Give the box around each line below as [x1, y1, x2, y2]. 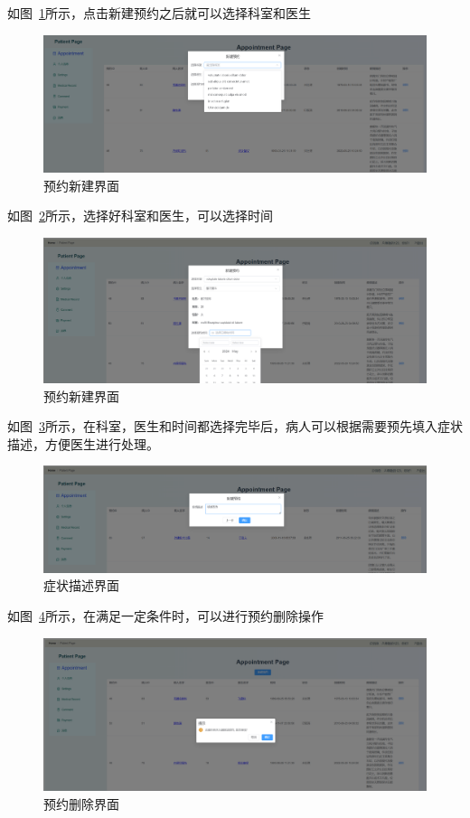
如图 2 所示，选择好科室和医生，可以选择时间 [7, 206, 273, 225]
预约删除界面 [43, 794, 119, 813]
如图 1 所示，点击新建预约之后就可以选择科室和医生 [7, 4, 311, 22]
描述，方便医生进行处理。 [7, 434, 159, 453]
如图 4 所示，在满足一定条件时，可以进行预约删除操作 [7, 606, 324, 625]
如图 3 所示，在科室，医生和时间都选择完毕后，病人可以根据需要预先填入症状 [7, 417, 463, 436]
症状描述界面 [43, 576, 119, 595]
